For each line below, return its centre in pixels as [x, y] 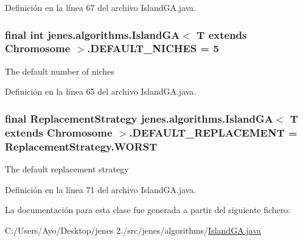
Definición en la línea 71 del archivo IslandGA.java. [101, 189]
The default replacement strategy [67, 168]
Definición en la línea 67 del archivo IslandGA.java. [101, 7]
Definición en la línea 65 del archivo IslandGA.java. [101, 91]
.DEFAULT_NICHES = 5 [153, 48]
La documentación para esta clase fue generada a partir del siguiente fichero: [148, 210]
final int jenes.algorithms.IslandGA [92, 34]
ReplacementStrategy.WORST [81, 146]
